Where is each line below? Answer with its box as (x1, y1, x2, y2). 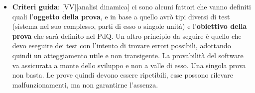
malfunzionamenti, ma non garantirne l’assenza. (12, 79, 158, 90)
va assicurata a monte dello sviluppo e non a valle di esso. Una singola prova (12, 60, 246, 70)
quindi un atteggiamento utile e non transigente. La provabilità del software (12, 50, 244, 60)
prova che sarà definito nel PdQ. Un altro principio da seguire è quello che (12, 30, 242, 41)
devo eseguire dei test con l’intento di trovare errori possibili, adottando (12, 40, 231, 51)
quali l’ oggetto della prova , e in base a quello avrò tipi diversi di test (12, 11, 230, 21)
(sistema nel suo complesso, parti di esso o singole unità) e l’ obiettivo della (12, 21, 247, 31)
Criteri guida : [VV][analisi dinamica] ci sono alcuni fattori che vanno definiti (12, 1, 251, 11)
